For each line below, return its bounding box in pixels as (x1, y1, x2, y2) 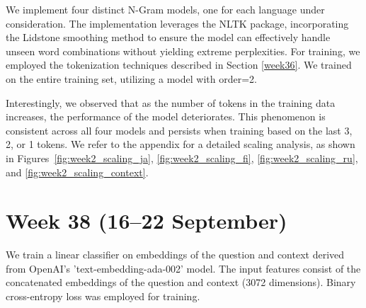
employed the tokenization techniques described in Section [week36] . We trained (6, 57, 352, 72)
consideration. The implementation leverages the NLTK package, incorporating (6, 16, 349, 30)
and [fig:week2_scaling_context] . (6, 164, 149, 179)
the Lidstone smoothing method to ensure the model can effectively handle (6, 30, 331, 45)
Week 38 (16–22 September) (6, 206, 287, 235)
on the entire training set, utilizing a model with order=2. (6, 71, 257, 86)
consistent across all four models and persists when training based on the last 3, (6, 122, 353, 137)
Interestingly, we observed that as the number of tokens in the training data (6, 95, 336, 110)
